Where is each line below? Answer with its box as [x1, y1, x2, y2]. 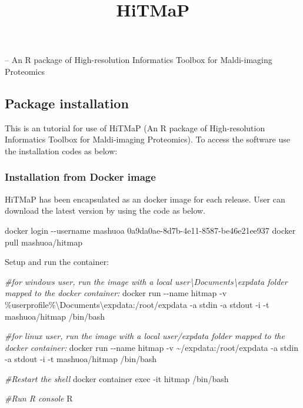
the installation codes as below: [5, 144, 118, 157]
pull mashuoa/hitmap [5, 235, 82, 248]
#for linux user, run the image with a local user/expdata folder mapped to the [5, 330, 285, 342]
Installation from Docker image [5, 170, 156, 184]
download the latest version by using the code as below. [5, 204, 205, 217]
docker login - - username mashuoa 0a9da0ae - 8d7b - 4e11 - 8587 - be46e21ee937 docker [5, 224, 296, 236]
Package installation [5, 94, 129, 112]
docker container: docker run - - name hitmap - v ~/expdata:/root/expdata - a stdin [5, 341, 299, 353]
